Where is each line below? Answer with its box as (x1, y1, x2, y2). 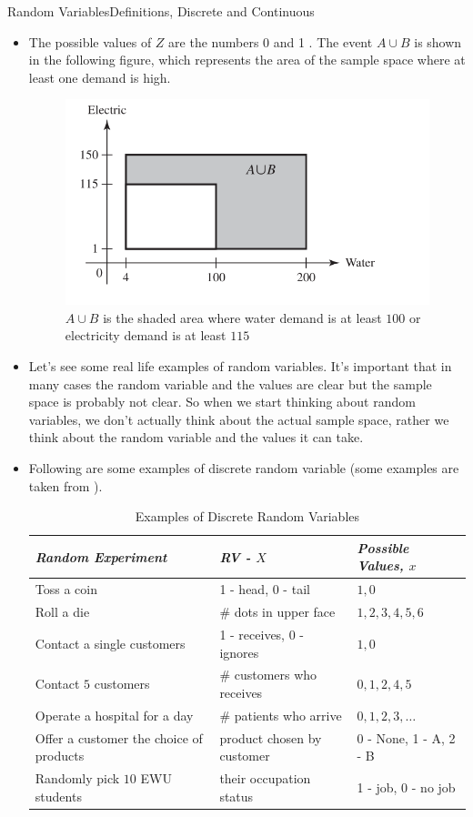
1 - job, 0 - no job (357, 777, 456, 796)
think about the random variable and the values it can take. (28, 428, 364, 447)
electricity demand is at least (65, 326, 226, 345)
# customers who (219, 665, 317, 684)
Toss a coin (35, 580, 97, 599)
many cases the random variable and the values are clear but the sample (28, 374, 432, 393)
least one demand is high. (28, 67, 171, 86)
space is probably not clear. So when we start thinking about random (28, 392, 416, 411)
